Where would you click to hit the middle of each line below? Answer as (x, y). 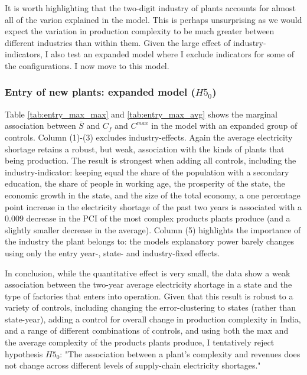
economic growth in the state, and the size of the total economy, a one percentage (153, 195)
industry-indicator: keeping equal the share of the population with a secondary (147, 172)
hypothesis (24, 353)
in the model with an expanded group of (224, 125)
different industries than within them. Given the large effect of (118, 42)
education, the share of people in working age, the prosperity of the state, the (145, 183)
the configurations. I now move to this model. (87, 65)
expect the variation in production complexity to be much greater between (140, 31)
